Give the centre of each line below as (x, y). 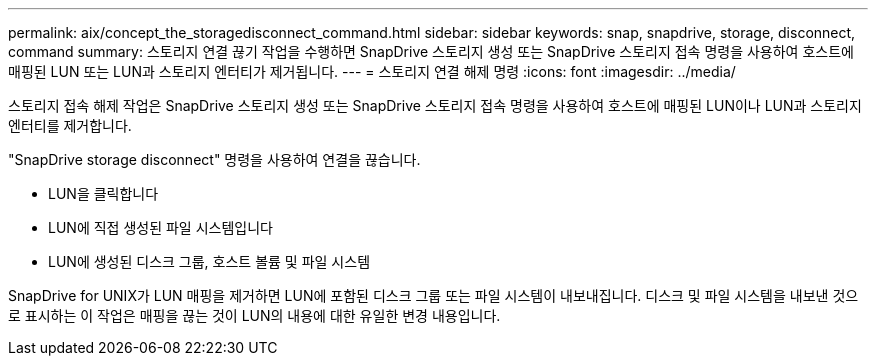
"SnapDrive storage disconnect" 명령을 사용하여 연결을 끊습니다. (214, 159)
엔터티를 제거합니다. (70, 125)
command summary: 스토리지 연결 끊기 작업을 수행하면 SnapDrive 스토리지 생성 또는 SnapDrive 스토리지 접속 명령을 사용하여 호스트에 (431, 51)
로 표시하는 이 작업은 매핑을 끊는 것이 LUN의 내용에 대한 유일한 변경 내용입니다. (254, 315)
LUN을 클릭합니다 (103, 193)
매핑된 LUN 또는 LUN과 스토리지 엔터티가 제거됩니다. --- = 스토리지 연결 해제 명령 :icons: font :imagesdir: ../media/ (372, 71)
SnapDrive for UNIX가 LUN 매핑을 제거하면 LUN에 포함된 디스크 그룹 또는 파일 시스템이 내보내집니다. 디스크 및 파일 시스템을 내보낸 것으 (433, 295)
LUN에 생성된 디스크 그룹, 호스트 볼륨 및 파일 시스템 (209, 261)
